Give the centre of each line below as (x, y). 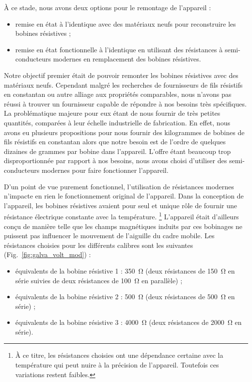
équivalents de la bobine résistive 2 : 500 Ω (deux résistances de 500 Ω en (125, 297)
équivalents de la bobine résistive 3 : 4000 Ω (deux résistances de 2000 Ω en (128, 322)
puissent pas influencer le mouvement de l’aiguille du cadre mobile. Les (109, 236)
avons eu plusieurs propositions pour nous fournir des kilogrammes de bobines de (124, 132)
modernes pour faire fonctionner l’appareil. (105, 170)
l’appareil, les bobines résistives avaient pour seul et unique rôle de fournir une (120, 205)
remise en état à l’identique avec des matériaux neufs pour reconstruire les (126, 23)
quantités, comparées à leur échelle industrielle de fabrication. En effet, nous (117, 122)
